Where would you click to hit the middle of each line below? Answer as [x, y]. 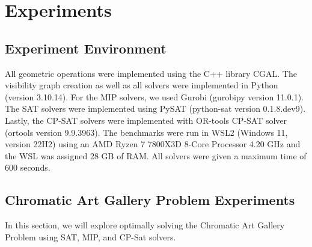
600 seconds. [28, 167]
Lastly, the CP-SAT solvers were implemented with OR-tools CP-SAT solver [146, 120]
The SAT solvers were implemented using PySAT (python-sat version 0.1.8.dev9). [155, 108]
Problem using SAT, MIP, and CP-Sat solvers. [90, 236]
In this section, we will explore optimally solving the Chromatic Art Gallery [145, 225]
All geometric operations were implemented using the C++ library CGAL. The [151, 73]
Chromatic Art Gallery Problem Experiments [150, 200]
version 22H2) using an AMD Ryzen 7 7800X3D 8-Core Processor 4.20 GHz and [153, 144]
